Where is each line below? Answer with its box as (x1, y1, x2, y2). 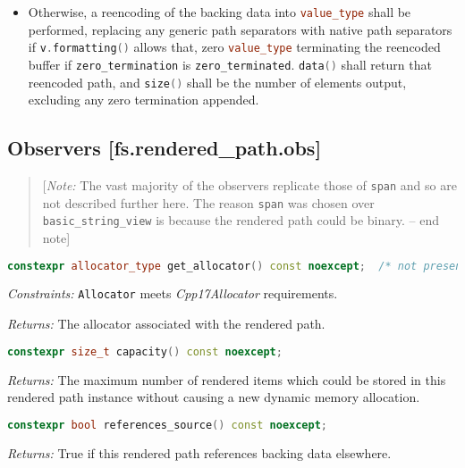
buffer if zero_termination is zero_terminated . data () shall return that (28, 54, 432, 73)
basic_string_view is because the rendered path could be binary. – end (42, 211, 440, 230)
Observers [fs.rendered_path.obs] (7, 134, 322, 162)
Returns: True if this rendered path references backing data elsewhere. (7, 443, 392, 462)
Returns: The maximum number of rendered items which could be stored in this (7, 370, 446, 389)
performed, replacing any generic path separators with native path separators (28, 20, 452, 38)
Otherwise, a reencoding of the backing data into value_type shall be (28, 3, 411, 21)
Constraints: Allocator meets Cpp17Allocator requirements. (7, 284, 338, 303)
